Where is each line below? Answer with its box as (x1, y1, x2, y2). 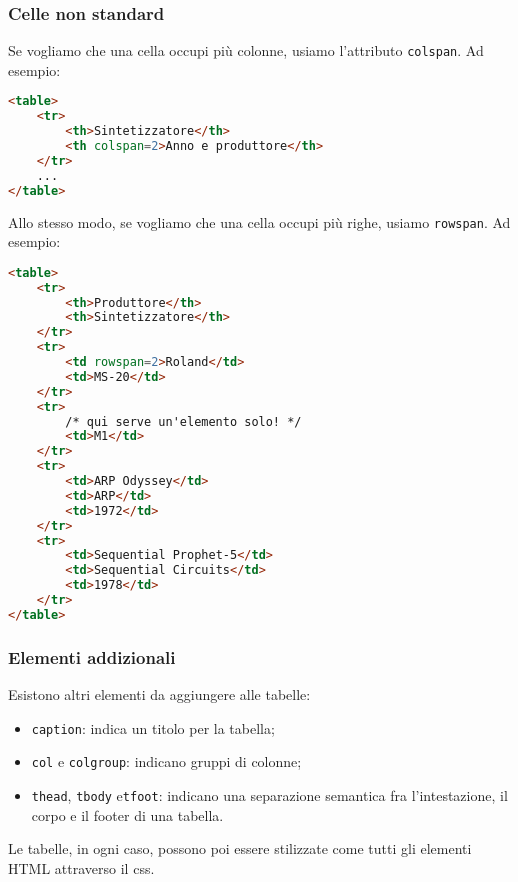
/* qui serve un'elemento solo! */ (65, 414, 302, 429)
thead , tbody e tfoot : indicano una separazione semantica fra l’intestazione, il (31, 784, 508, 805)
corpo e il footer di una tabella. (31, 804, 224, 825)
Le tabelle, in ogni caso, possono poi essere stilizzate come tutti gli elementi (8, 838, 472, 859)
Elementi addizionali (8, 644, 176, 669)
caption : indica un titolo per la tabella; (31, 717, 275, 738)
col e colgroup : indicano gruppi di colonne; (31, 751, 302, 772)
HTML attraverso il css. (8, 857, 155, 878)
